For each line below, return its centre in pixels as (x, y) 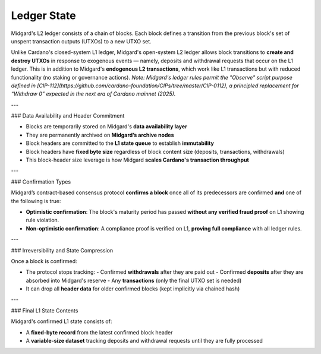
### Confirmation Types (41, 182)
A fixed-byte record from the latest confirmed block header (99, 332)
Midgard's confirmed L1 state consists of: (62, 321)
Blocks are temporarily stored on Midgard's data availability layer (106, 127)
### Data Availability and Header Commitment (68, 116)
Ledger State (44, 15)
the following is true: (36, 201)
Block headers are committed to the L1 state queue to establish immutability (120, 143)
